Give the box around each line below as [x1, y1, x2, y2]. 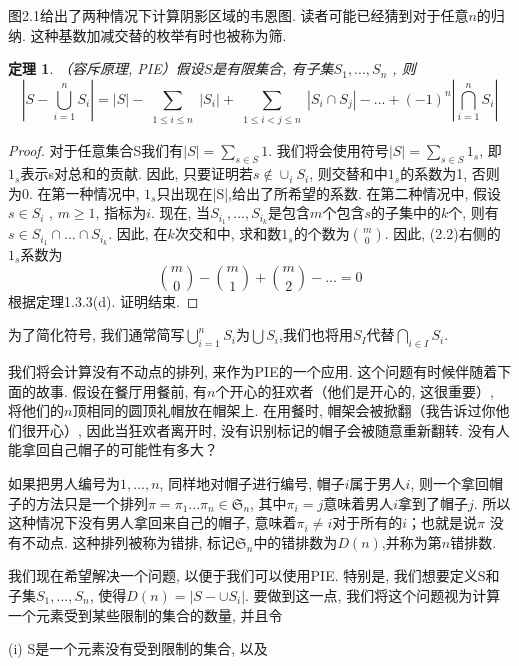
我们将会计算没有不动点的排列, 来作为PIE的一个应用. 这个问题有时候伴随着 [8, 361, 498, 382]
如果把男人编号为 [8, 472, 120, 493]
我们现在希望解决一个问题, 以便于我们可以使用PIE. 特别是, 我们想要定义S [8, 565, 486, 586]
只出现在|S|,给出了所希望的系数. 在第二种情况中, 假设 [156, 182, 502, 203]
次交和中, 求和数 [174, 223, 282, 244]
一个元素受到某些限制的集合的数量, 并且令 [8, 604, 283, 625]
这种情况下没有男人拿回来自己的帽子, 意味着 [8, 512, 297, 533]
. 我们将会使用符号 [268, 140, 389, 161]
